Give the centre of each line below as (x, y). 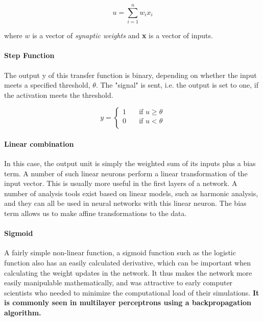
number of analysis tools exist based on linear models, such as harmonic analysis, (131, 193)
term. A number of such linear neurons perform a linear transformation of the (126, 173)
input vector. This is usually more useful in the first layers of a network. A (121, 183)
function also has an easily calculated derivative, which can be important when (127, 263)
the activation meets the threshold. (59, 95)
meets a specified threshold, (47, 85)
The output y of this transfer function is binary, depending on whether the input (130, 75)
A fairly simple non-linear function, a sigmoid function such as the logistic (120, 252)
